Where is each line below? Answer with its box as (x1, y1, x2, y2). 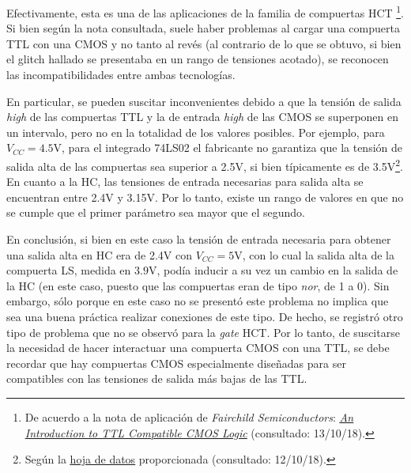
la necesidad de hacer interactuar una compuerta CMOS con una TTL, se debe (6, 339, 390, 356)
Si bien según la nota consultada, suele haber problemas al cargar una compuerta (6, 20, 400, 36)
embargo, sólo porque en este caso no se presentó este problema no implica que (6, 293, 389, 309)
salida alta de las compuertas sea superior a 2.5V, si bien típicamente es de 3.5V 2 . (6, 156, 403, 174)
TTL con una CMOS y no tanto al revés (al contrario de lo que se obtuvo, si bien (6, 35, 402, 51)
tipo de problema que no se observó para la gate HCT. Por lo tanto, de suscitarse (6, 324, 400, 340)
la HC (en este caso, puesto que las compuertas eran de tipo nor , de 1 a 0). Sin (6, 277, 390, 293)
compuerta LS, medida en (6, 262, 131, 278)
